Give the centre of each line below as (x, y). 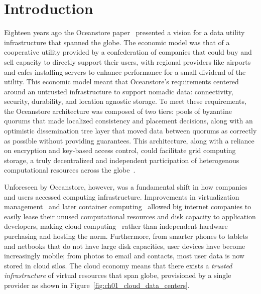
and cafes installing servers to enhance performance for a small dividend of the (125, 71)
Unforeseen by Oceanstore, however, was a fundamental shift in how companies (126, 187)
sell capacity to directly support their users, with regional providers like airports (127, 61)
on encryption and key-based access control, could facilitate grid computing (120, 150)
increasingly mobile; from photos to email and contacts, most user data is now (124, 256)
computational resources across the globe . (70, 170)
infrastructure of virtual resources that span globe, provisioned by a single (118, 275)
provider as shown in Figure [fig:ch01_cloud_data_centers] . (97, 285)
